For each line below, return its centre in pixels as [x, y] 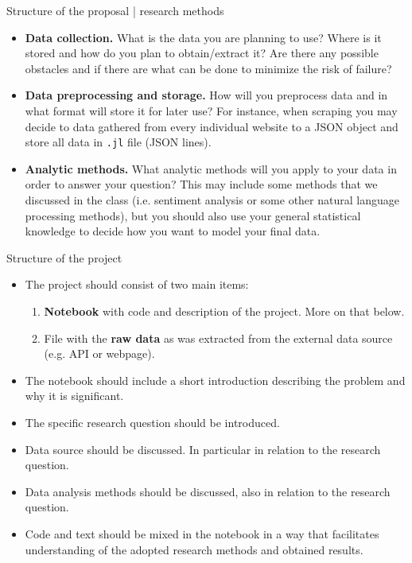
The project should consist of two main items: [137, 284]
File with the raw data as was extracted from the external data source [218, 338]
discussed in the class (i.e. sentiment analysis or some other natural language [212, 200]
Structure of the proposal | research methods [115, 10]
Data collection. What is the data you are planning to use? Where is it [203, 37]
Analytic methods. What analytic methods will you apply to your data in [211, 168]
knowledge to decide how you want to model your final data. [173, 231]
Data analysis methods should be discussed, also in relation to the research [208, 491]
